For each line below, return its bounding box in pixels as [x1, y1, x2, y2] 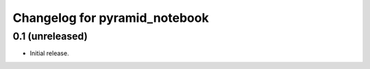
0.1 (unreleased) [12, 30, 88, 42]
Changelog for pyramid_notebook [12, 10, 209, 25]
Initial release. [29, 49, 69, 57]
